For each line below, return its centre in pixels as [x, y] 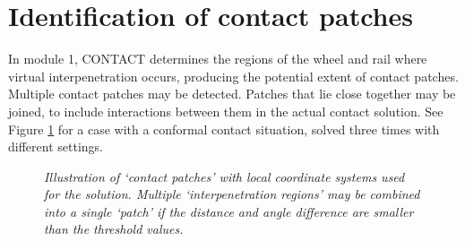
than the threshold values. [114, 229]
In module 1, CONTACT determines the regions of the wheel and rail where [218, 59]
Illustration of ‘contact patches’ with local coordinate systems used [224, 176]
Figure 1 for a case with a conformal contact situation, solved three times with [224, 129]
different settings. [56, 146]
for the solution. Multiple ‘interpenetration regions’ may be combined [232, 194]
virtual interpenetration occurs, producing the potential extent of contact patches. [233, 76]
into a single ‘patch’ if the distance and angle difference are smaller [229, 211]
